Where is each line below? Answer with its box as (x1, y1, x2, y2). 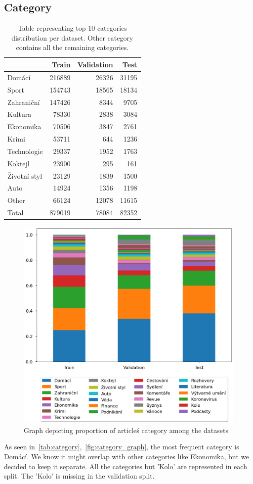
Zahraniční (7, 97, 40, 107)
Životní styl (7, 170, 42, 181)
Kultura (7, 109, 32, 119)
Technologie (7, 145, 43, 156)
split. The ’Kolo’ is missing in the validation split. (4, 471, 155, 481)
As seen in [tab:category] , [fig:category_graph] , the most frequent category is (4, 441, 239, 452)
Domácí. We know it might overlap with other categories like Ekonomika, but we (4, 451, 249, 462)
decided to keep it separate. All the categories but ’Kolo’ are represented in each (4, 461, 247, 471)
